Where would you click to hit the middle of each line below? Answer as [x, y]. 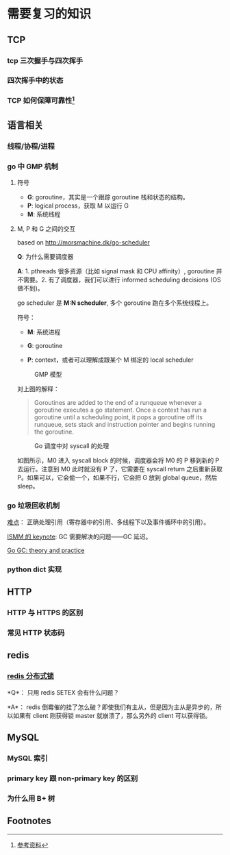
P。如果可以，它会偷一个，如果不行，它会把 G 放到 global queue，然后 [117, 478]
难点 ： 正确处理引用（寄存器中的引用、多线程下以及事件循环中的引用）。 [108, 522]
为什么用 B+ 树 [31, 798]
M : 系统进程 [44, 332]
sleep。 [28, 486]
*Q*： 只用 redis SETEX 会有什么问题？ [63, 692]
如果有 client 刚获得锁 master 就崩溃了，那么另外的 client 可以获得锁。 [112, 715]
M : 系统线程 [44, 214]
